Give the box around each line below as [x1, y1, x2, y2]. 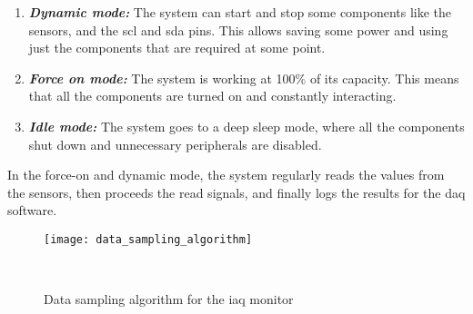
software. [7, 201, 57, 220]
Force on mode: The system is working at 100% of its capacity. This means [28, 68, 459, 87]
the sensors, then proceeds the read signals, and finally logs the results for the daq [7, 182, 466, 201]
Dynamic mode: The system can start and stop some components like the [28, 3, 452, 21]
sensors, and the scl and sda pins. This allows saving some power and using [28, 20, 448, 39]
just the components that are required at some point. [28, 38, 326, 57]
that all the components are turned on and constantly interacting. [28, 86, 397, 105]
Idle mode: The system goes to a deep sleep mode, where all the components [28, 116, 465, 135]
